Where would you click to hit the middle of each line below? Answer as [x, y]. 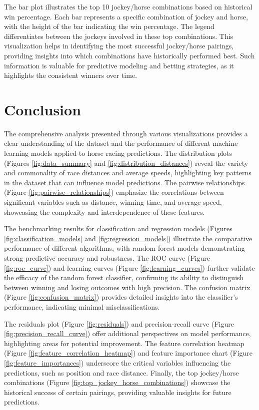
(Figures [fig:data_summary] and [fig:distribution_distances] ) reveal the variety [126, 163]
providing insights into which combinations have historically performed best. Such [129, 55]
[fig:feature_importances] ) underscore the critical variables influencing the [117, 362]
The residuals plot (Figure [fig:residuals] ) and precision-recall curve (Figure [119, 323]
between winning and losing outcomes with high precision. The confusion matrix [127, 287]
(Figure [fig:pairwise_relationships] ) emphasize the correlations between [114, 192]
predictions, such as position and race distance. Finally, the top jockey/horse [121, 372]
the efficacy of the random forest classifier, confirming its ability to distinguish [124, 277]
